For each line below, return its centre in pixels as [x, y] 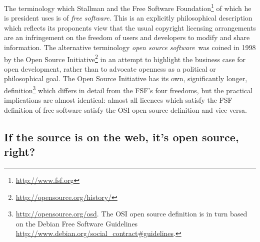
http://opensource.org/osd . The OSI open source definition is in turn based [131, 214]
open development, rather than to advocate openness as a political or [110, 68]
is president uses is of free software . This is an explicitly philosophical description [128, 18]
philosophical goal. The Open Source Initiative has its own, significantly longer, [126, 78]
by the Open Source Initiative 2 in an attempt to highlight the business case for [125, 58]
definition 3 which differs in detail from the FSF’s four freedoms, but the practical [128, 89]
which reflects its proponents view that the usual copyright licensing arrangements [130, 27]
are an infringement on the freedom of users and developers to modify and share [127, 37]
